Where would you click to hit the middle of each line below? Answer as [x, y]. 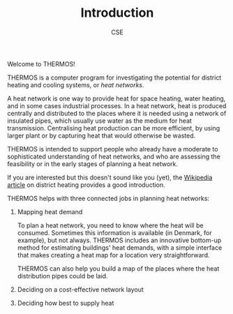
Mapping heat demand [50, 211]
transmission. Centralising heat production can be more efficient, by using [114, 128]
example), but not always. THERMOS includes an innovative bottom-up [119, 240]
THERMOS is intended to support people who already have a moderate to [113, 149]
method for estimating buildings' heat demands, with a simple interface [120, 247]
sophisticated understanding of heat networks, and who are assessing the [114, 156]
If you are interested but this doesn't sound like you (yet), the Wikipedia [110, 177]
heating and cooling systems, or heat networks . [76, 84]
